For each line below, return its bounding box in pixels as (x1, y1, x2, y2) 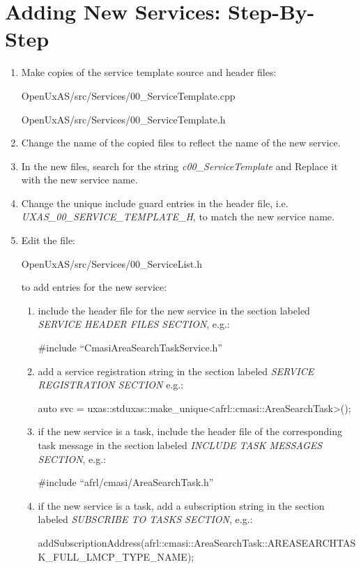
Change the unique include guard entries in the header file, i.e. (21, 195, 289, 210)
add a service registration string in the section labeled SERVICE (38, 363, 314, 378)
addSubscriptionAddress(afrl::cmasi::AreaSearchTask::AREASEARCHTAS (38, 535, 356, 549)
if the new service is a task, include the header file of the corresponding (38, 424, 342, 439)
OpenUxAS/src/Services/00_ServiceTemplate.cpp (21, 88, 236, 103)
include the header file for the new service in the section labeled (38, 303, 310, 317)
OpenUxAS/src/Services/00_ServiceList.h (21, 256, 202, 271)
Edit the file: (21, 233, 76, 248)
